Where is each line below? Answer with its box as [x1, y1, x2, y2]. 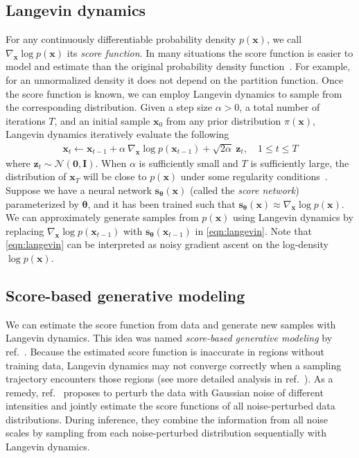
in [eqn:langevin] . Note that [195, 223, 312, 238]
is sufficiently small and [139, 155, 238, 170]
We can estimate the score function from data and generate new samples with [6, 317, 336, 331]
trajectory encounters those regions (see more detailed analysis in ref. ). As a [6, 371, 333, 386]
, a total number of [239, 100, 320, 114]
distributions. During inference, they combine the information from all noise [6, 412, 329, 426]
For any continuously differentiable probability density [6, 32, 236, 46]
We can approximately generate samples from [6, 210, 199, 224]
